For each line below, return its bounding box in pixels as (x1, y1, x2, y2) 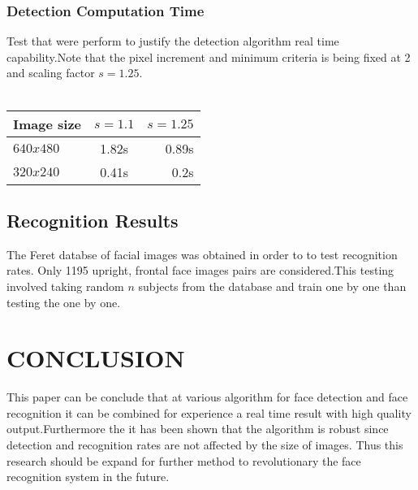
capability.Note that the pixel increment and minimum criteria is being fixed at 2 (6, 48, 411, 65)
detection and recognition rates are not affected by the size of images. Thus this (6, 436, 403, 453)
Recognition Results (6, 207, 179, 232)
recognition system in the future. (6, 468, 170, 485)
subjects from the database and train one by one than (138, 277, 407, 294)
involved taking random (6, 277, 124, 294)
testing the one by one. (6, 293, 121, 310)
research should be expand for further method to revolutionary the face (6, 452, 361, 469)
